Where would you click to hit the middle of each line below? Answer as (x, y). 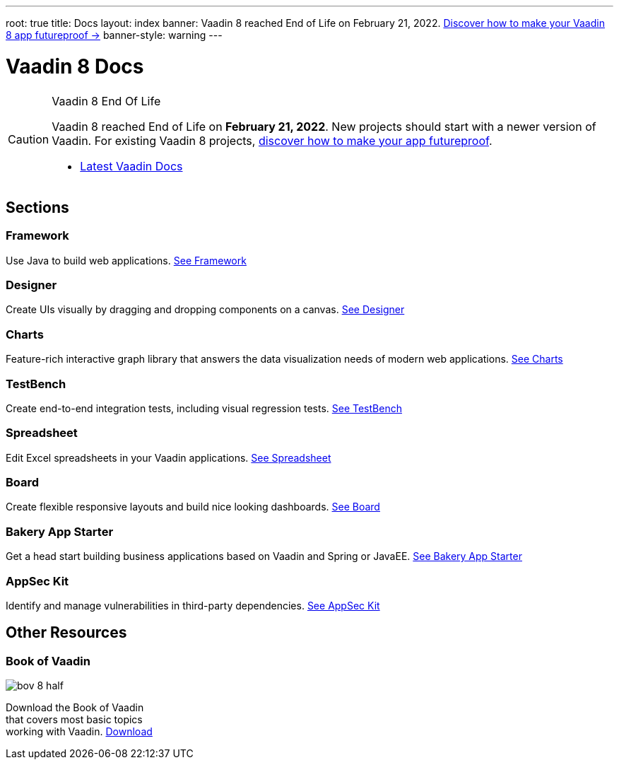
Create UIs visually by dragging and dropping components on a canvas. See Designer (205, 310)
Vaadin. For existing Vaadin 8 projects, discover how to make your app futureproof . (272, 140)
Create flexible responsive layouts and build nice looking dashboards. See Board (193, 507)
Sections (37, 207)
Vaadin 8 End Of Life (106, 101)
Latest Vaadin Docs (131, 166)
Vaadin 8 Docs (75, 66)
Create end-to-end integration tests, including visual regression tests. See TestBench (204, 408)
